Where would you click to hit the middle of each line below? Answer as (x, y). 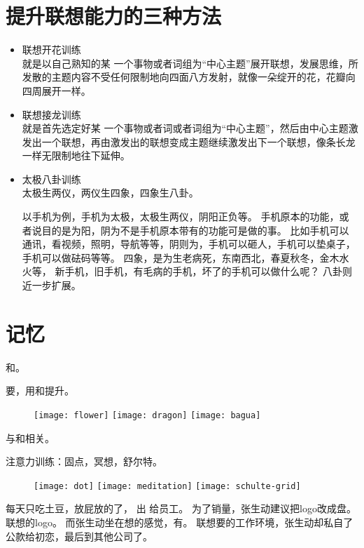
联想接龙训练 (51, 114)
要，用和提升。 (40, 390)
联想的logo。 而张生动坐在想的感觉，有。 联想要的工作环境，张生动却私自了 (180, 522)
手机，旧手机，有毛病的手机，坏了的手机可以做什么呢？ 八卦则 (209, 271)
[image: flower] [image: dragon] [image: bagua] (147, 415)
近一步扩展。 (51, 285)
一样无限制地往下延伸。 (76, 155)
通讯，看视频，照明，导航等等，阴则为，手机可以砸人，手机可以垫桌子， (189, 244)
